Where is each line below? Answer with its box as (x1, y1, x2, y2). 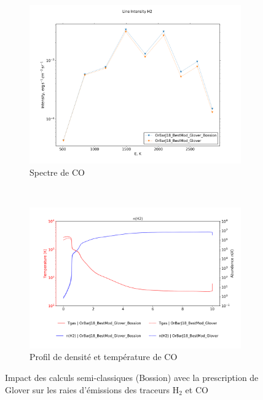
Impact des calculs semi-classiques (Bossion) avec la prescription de (5, 371, 259, 384)
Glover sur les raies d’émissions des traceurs (5, 383, 170, 396)
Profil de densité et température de (29, 350, 162, 363)
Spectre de (29, 165, 69, 178)
